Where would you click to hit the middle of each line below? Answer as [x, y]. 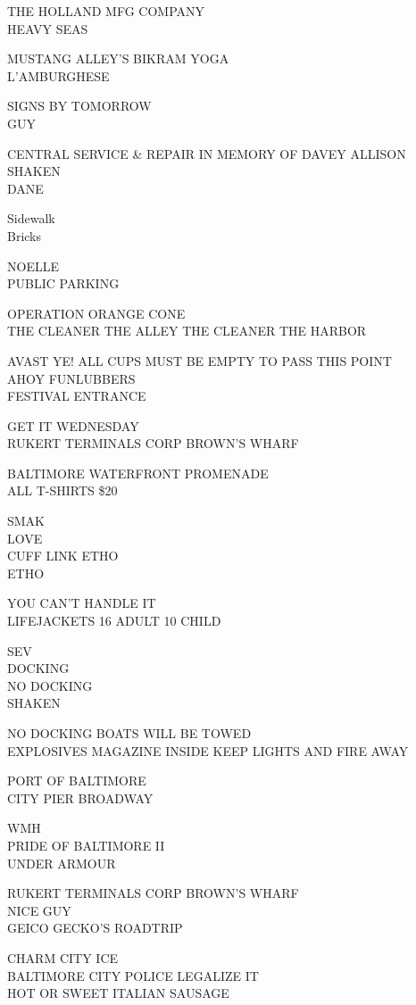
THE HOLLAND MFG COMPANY [106, 11]
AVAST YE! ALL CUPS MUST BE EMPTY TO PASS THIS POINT [200, 360]
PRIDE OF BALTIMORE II [86, 845]
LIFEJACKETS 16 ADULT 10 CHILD [114, 621]
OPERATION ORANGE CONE [96, 313]
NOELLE [33, 266]
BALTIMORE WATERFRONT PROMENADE [138, 473]
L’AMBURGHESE [58, 75]
